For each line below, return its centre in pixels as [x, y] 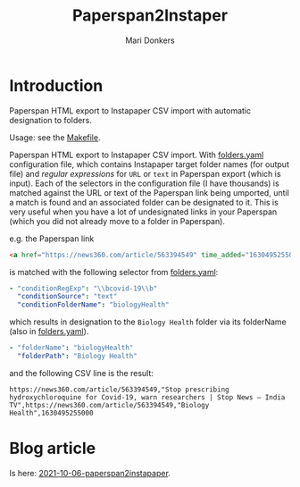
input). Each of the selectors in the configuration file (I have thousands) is [144, 183]
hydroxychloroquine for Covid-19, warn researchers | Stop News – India [147, 397]
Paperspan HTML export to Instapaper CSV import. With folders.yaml [137, 155]
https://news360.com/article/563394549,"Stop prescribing [119, 390]
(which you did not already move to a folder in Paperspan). [117, 221]
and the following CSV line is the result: [82, 373]
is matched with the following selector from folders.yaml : [114, 272]
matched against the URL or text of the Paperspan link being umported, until [150, 192]
